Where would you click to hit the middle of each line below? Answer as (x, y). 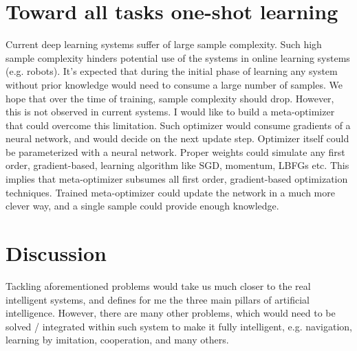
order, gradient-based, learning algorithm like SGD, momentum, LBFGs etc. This (177, 165)
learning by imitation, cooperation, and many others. (117, 340)
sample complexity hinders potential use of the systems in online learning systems (178, 57)
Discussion (56, 253)
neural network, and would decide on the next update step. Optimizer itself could (177, 138)
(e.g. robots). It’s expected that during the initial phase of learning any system (172, 71)
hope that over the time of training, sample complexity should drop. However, (170, 98)
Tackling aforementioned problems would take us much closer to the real (158, 285)
